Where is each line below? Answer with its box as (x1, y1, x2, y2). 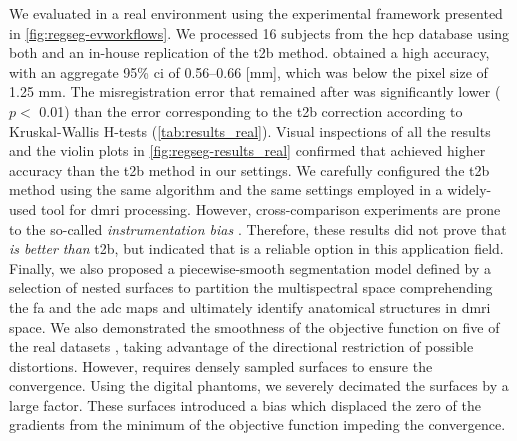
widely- (447, 179, 492, 200)
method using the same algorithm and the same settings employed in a (9, 179, 443, 200)
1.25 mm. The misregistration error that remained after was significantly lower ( (9, 81, 501, 102)
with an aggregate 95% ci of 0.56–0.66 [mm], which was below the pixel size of (9, 61, 488, 82)
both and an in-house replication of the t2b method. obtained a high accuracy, (9, 42, 490, 63)
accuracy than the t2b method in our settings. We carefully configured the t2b (9, 159, 490, 180)
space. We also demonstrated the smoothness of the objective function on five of (9, 316, 500, 337)
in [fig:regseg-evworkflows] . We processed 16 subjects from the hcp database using (9, 22, 510, 43)
